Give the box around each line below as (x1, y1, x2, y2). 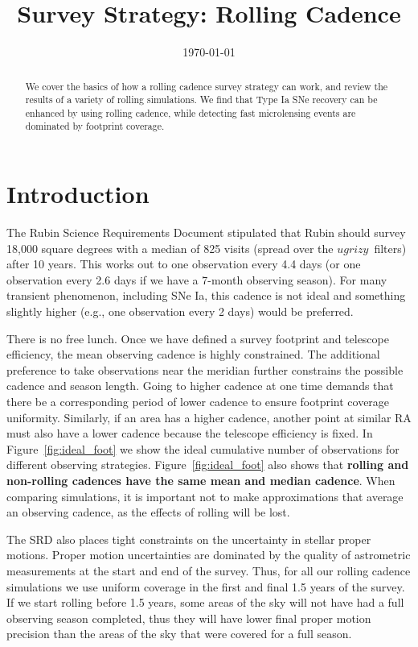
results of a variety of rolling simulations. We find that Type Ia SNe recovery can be (25, 93, 378, 106)
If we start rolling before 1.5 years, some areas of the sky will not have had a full (6, 594, 404, 611)
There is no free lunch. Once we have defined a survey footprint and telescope (6, 330, 389, 346)
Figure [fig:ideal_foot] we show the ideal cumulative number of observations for (6, 440, 400, 457)
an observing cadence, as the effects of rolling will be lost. (6, 504, 290, 521)
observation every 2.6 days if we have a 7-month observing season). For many (6, 271, 387, 288)
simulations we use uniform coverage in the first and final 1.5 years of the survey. (6, 578, 405, 595)
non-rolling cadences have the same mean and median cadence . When (6, 471, 395, 488)
